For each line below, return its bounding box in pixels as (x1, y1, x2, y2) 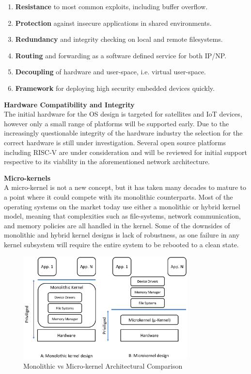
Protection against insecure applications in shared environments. (15, 17, 212, 28)
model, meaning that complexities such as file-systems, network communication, (4, 211, 241, 221)
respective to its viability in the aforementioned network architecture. (4, 156, 210, 167)
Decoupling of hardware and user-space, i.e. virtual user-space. (15, 67, 206, 77)
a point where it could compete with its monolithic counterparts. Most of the (4, 191, 233, 202)
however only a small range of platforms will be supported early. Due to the (4, 118, 229, 128)
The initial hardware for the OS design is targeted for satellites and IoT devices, (4, 109, 242, 119)
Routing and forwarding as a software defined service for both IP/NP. (15, 50, 227, 60)
